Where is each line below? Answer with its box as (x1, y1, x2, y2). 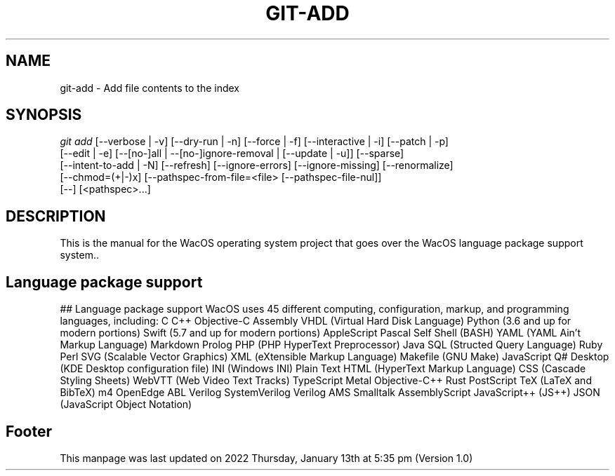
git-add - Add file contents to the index (60, 81, 240, 94)
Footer (6, 422, 53, 440)
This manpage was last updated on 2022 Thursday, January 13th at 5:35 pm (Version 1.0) (60, 451, 473, 464)
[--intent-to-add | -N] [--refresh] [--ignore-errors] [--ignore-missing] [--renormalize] (60, 159, 454, 172)
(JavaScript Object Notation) (60, 398, 192, 411)
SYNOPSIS (6, 106, 82, 124)
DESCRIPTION (6, 207, 106, 225)
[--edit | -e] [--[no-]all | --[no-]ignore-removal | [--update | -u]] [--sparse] (60, 147, 404, 160)
